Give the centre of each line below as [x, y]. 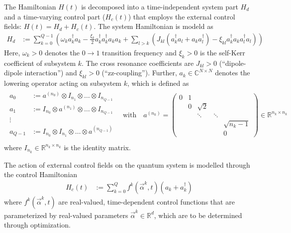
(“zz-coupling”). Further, [139, 73]
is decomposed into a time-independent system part [160, 6]
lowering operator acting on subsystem [63, 83]
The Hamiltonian [30, 6]
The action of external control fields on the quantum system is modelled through [127, 164]
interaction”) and [51, 73]
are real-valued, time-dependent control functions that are [146, 201]
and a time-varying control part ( [55, 16]
